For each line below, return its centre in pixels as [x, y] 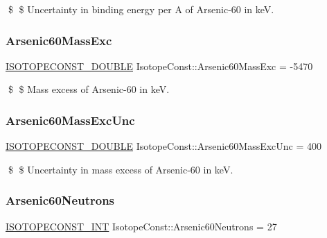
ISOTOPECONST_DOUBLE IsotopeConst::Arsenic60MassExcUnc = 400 [164, 146]
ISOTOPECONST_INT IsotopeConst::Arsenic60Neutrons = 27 [141, 226]
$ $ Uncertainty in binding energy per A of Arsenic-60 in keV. [141, 9]
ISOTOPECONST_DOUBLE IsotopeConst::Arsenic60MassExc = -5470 [159, 66]
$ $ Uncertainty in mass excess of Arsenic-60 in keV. [121, 169]
